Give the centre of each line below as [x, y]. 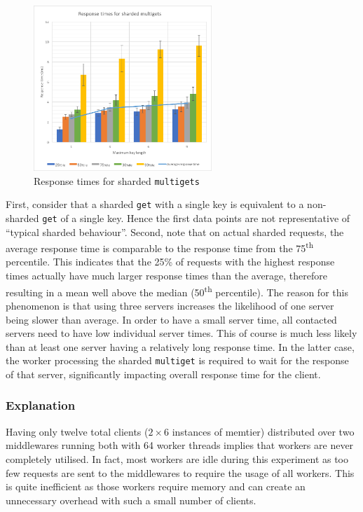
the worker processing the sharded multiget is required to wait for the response [177, 360]
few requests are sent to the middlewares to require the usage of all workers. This [180, 472]
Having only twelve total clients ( [77, 431]
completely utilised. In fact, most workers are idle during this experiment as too [177, 458]
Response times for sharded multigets [117, 180]
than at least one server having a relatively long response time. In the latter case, [180, 346]
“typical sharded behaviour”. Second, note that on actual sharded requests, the [175, 231]
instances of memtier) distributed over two [263, 431]
